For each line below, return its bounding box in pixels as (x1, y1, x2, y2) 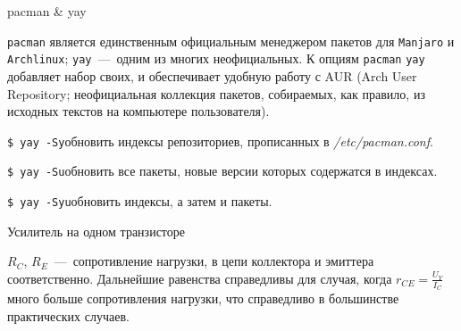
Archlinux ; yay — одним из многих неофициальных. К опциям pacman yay (7, 49, 425, 68)
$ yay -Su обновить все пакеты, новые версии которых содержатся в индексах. (7, 161, 438, 180)
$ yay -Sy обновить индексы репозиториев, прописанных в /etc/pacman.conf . (7, 131, 433, 150)
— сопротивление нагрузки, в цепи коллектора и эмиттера (54, 252, 374, 270)
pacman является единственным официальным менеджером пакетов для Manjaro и (7, 31, 455, 50)
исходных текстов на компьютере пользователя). (7, 102, 270, 120)
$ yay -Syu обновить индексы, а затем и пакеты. (7, 192, 272, 210)
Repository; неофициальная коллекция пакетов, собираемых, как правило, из (7, 84, 425, 103)
